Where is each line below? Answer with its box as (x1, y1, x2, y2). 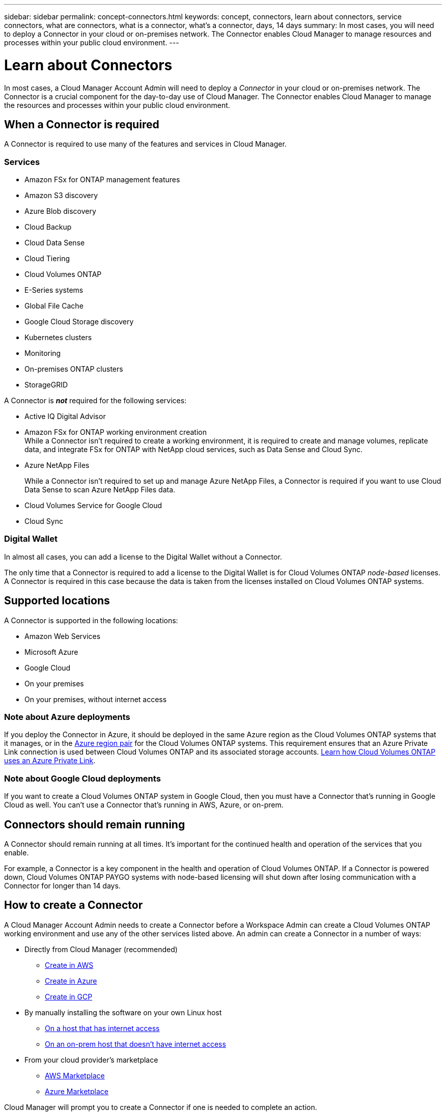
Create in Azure (45, 976, 97, 985)
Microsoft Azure (24, 647, 78, 656)
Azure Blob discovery (24, 207, 96, 216)
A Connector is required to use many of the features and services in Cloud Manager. (4, 140, 287, 149)
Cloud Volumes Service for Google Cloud (24, 501, 162, 510)
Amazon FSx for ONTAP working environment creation (24, 428, 207, 437)
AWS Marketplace (45, 1071, 105, 1080)
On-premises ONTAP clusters (24, 365, 123, 374)
